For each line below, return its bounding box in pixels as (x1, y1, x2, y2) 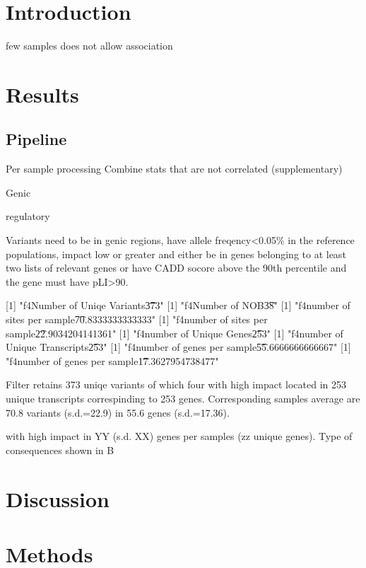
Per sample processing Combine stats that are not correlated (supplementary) (6, 161, 343, 176)
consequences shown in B (6, 442, 114, 457)
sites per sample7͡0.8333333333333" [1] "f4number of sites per (6, 312, 268, 327)
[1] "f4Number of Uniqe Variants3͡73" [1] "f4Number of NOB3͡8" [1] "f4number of (6, 298, 350, 313)
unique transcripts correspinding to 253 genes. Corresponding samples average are (6, 391, 360, 406)
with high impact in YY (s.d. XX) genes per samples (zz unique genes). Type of (6, 429, 353, 444)
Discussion (6, 484, 110, 513)
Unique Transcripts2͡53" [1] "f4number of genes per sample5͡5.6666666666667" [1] (6, 340, 351, 354)
